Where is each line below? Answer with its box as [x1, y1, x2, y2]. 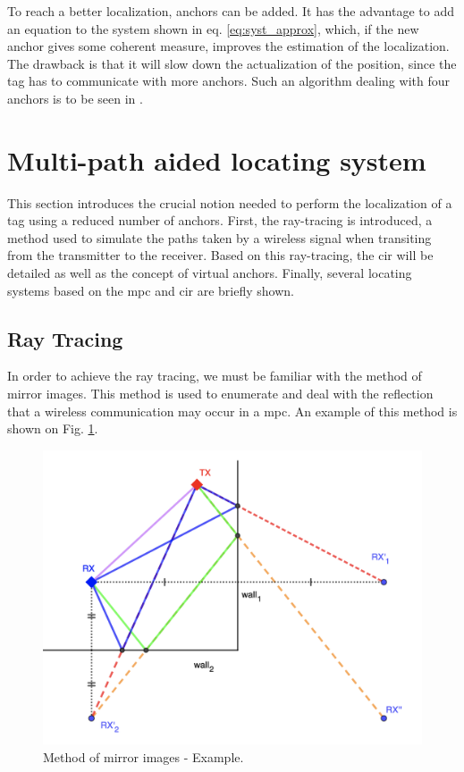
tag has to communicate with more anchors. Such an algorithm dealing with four [7, 71, 450, 90]
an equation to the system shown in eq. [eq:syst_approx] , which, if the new [7, 19, 419, 38]
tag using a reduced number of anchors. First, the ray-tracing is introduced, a [7, 211, 433, 230]
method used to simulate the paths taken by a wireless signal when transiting [7, 228, 432, 247]
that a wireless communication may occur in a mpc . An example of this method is [7, 401, 458, 420]
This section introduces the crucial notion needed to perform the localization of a [7, 193, 452, 212]
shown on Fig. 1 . [7, 419, 98, 438]
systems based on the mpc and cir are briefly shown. [7, 281, 294, 299]
